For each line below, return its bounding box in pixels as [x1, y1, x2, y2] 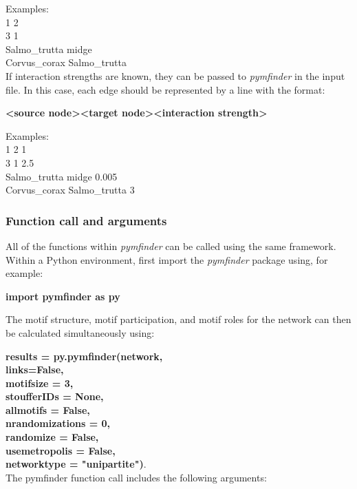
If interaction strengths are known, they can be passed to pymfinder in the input [6, 68, 345, 83]
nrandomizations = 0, [6, 416, 111, 430]
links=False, [6, 362, 64, 377]
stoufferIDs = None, [6, 389, 104, 404]
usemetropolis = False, [6, 443, 116, 457]
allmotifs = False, [6, 402, 90, 417]
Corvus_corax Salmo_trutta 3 [6, 183, 135, 197]
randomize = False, [6, 430, 99, 444]
